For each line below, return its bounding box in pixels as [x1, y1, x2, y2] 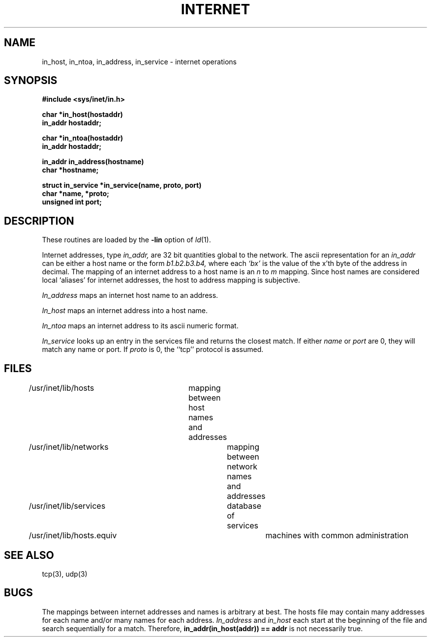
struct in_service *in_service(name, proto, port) [42, 181, 202, 190]
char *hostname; [42, 166, 99, 175]
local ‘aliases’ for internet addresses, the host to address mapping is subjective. [42, 276, 300, 285]
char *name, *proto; [42, 189, 109, 198]
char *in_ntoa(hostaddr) [42, 134, 123, 143]
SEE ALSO [4, 549, 54, 561]
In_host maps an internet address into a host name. [42, 306, 208, 315]
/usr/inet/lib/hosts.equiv [29, 530, 117, 541]
